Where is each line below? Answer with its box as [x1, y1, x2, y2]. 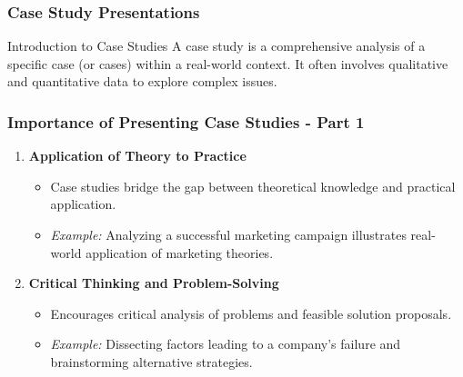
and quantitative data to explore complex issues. [7, 72, 277, 91]
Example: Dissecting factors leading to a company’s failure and [50, 334, 401, 353]
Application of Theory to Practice [28, 146, 247, 165]
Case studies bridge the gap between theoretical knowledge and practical [50, 176, 456, 195]
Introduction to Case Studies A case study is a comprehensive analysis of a [7, 36, 426, 55]
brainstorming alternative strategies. [50, 352, 253, 371]
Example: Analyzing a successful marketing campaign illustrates [50, 225, 407, 243]
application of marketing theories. [86, 243, 274, 262]
